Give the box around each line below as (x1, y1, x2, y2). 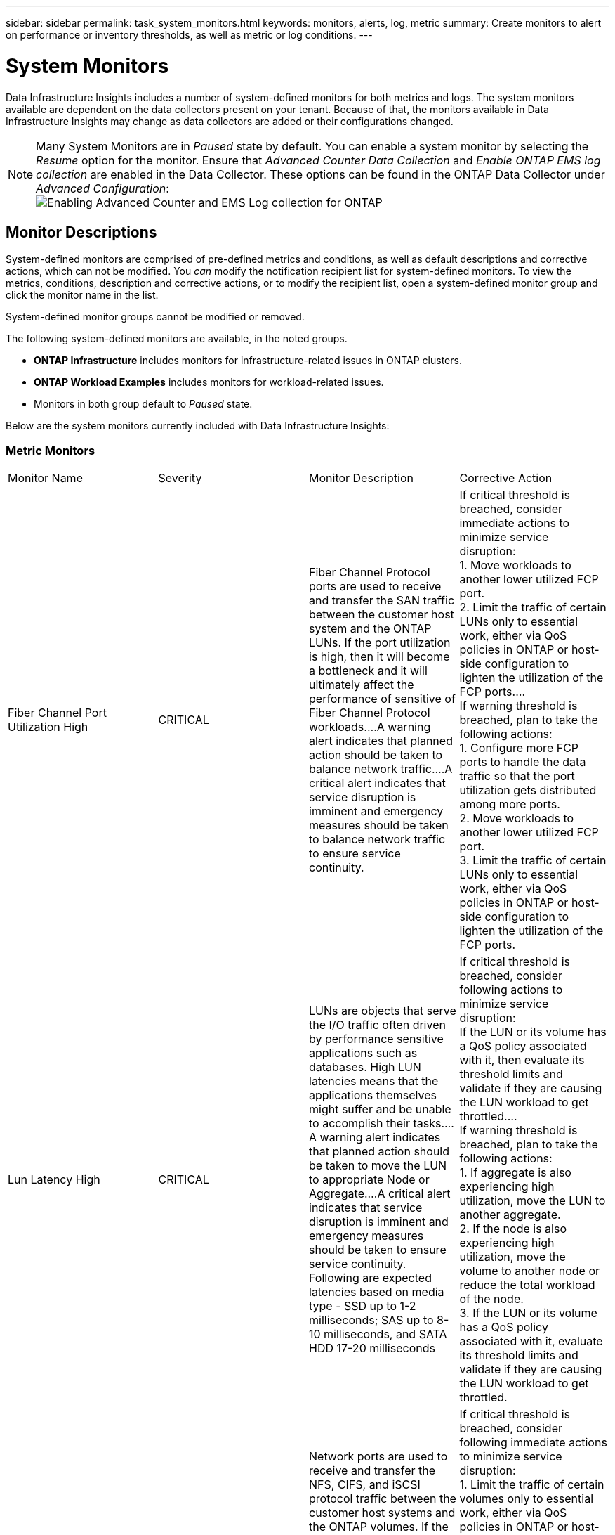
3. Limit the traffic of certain (459, 853, 607, 868)
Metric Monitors (6, 443, 95, 458)
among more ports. (459, 797, 560, 812)
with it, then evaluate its (459, 1053, 585, 1068)
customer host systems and (309, 1505, 456, 1520)
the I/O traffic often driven (309, 1018, 446, 1032)
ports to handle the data (459, 755, 586, 770)
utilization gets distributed (459, 783, 597, 798)
